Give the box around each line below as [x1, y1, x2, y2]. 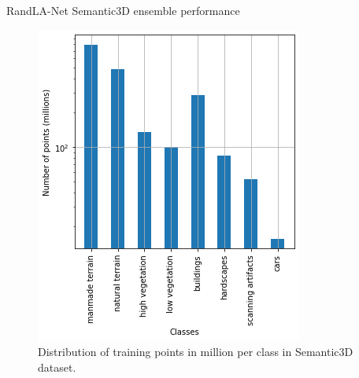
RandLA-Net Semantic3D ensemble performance [6, 2, 240, 18]
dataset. [38, 358, 76, 375]
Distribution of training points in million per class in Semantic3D [38, 343, 353, 360]
